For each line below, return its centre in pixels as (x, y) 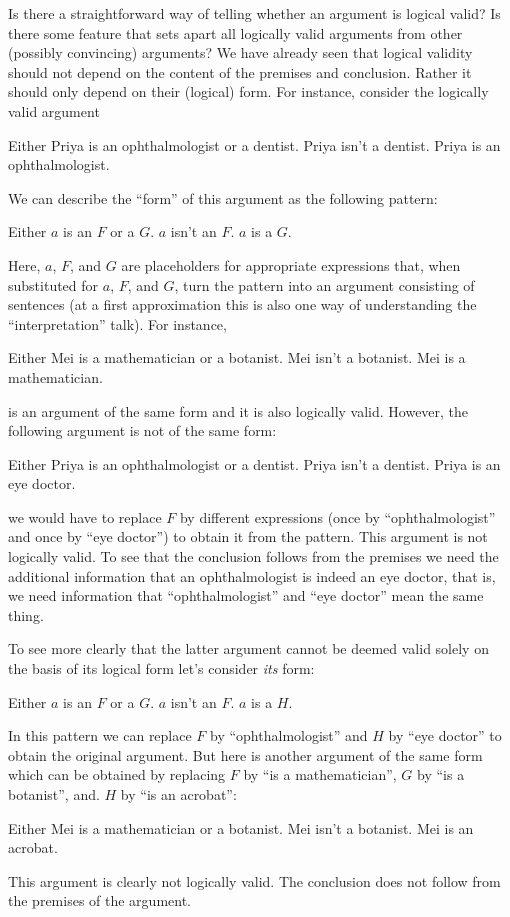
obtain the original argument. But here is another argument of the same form (245, 754)
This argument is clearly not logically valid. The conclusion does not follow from (254, 880)
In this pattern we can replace (100, 735)
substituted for (53, 284)
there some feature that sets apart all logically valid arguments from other (235, 32)
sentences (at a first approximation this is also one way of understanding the (242, 304)
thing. (26, 614)
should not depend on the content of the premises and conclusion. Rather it (240, 71)
